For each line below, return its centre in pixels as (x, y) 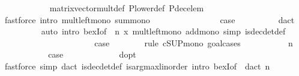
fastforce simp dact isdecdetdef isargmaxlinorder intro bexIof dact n (137, 66)
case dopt (92, 54)
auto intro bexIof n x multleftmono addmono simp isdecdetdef (163, 31)
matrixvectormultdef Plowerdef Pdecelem (127, 8)
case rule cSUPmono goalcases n (194, 42)
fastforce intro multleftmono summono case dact (149, 19)
